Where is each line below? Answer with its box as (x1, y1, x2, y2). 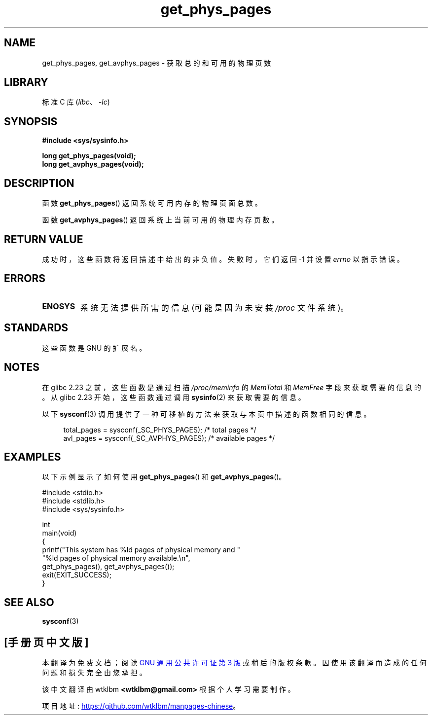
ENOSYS (42, 301, 75, 311)
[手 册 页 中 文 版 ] (4, 636, 89, 648)
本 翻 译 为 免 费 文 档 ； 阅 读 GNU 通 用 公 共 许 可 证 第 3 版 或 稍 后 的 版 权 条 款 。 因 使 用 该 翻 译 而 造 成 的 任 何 (42, 658, 427, 667)
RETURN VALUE (4, 233, 83, 246)
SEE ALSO (4, 596, 54, 609)
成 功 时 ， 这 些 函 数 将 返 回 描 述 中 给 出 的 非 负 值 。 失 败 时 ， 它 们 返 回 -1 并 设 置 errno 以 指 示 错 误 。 (42, 254, 404, 263)
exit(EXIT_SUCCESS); (42, 571, 111, 579)
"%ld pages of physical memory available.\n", (42, 554, 190, 563)
